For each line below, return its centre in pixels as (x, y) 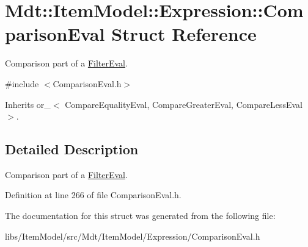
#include (22, 83)
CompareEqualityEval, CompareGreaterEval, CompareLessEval (184, 104)
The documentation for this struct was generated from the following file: (140, 216)
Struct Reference (184, 34)
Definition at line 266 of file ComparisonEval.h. (93, 195)
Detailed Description (72, 149)
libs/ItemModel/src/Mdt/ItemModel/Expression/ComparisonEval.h (133, 236)
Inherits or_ (28, 104)
